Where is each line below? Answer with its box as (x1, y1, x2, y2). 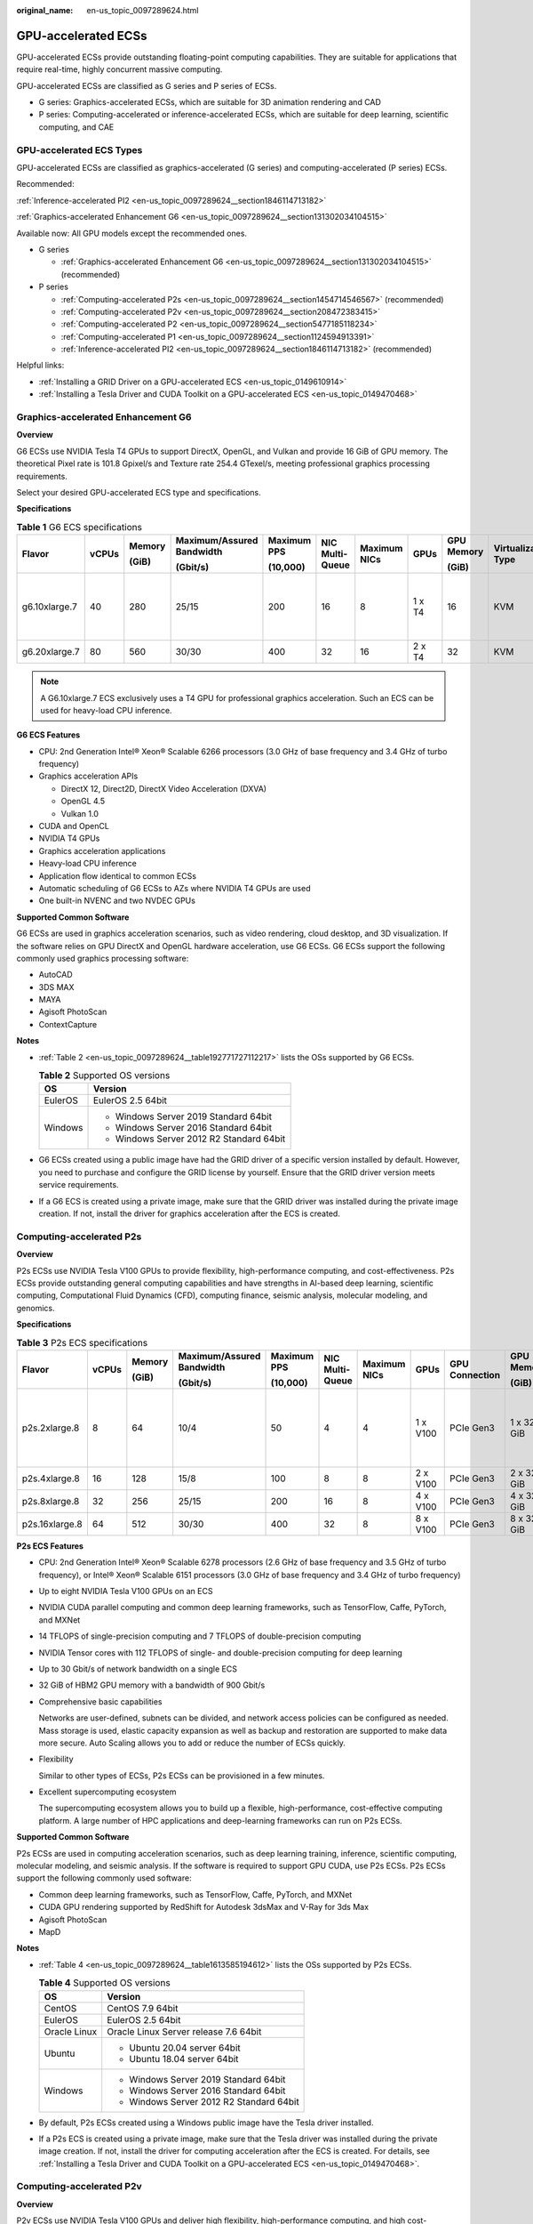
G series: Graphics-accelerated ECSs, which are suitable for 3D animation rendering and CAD (38, 97, 382, 108)
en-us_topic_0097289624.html (86, 5, 199, 15)
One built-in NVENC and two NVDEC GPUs (38, 895, 195, 907)
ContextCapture (38, 1019, 98, 1029)
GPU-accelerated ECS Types (16, 143, 143, 156)
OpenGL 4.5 (60, 796, 106, 807)
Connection (449, 1368, 501, 1381)
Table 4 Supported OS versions (38, 1977, 171, 1989)
